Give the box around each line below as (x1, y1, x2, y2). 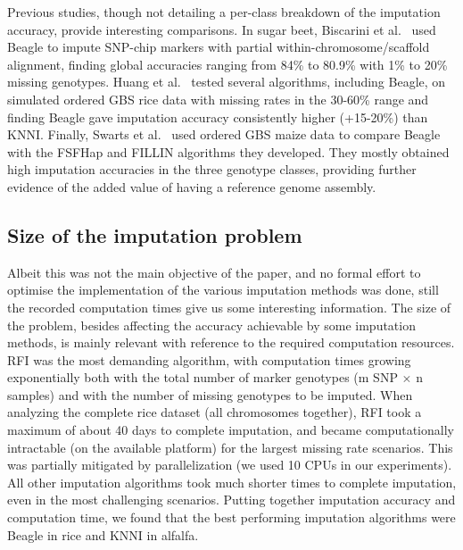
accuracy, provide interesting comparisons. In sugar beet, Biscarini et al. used (7, 20, 436, 38)
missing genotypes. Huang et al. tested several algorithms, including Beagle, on (7, 72, 446, 91)
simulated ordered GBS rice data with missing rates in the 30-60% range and (7, 89, 429, 108)
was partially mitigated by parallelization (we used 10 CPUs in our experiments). (7, 455, 452, 474)
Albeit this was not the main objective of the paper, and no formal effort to (7, 262, 421, 281)
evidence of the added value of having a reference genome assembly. (7, 177, 376, 196)
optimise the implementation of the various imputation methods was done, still (7, 280, 439, 299)
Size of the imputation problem (7, 221, 302, 248)
